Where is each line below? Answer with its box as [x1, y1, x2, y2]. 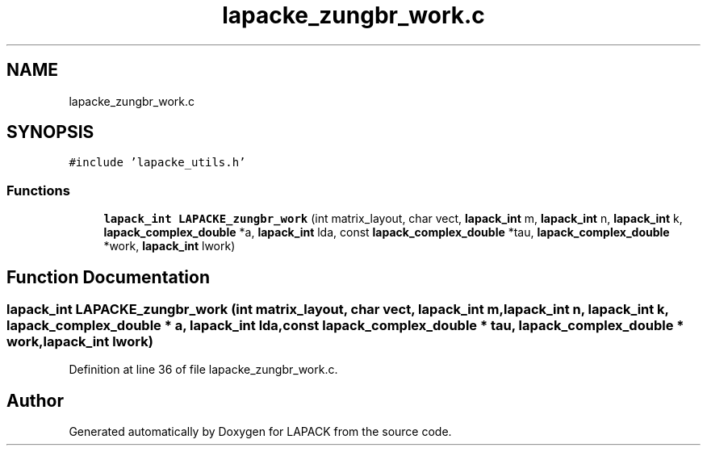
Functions [6, 182, 70, 199]
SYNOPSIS [6, 122, 94, 143]
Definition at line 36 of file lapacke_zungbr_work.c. [69, 362, 338, 377]
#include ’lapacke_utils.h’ [69, 156, 246, 169]
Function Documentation [6, 266, 210, 287]
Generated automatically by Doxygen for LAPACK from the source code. [69, 425, 452, 439]
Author [6, 390, 64, 411]
